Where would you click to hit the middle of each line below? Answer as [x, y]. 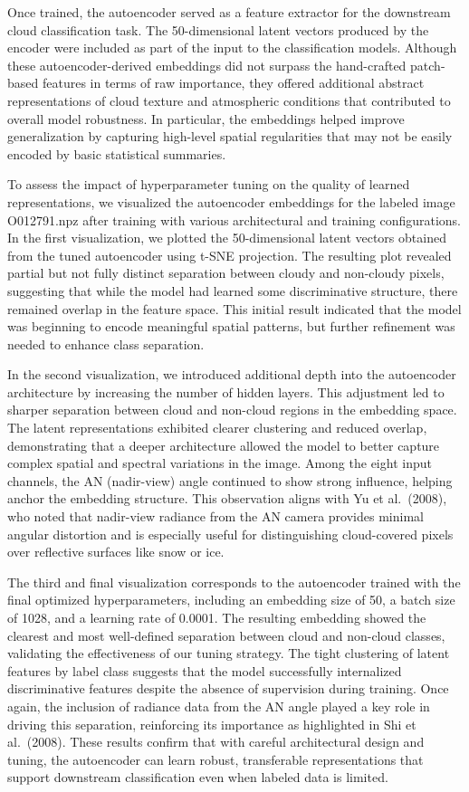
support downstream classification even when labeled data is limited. [198, 777]
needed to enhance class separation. [106, 344]
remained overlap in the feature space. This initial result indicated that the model [234, 308]
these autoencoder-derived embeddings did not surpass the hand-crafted [207, 65]
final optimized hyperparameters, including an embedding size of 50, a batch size [231, 600]
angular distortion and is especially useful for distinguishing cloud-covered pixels [230, 534]
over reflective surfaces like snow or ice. [116, 552]
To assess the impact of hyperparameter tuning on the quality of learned [209, 184]
